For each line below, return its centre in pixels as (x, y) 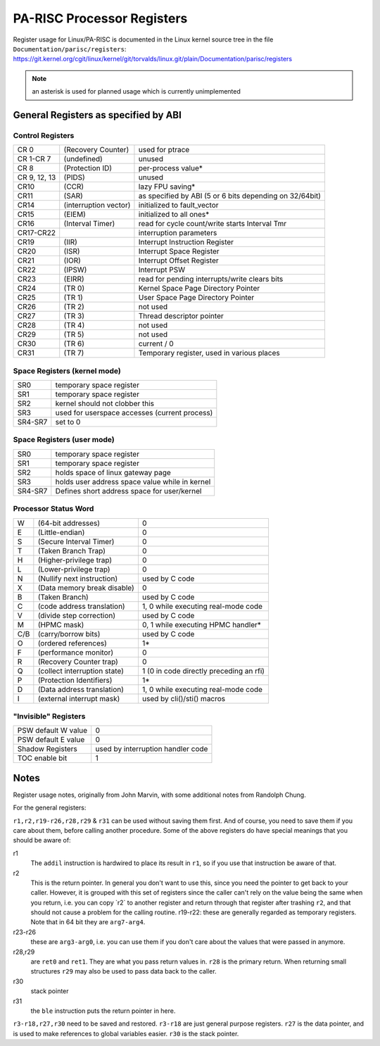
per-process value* (171, 168)
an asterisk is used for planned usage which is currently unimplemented (136, 92)
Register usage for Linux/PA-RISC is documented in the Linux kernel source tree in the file (143, 39)
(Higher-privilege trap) (75, 560)
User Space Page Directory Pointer (196, 298)
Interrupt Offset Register (179, 260)
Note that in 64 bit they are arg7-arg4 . (88, 922)
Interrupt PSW (162, 270)
